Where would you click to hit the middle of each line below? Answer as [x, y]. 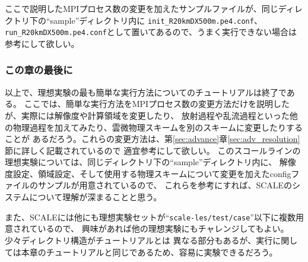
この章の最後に [39, 70]
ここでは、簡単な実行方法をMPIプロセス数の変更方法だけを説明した [157, 104]
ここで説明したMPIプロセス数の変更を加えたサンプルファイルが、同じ [142, 8]
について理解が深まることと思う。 [96, 197]
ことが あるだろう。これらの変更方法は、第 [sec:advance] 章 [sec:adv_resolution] [153, 139]
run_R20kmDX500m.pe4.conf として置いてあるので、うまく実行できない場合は [151, 32]
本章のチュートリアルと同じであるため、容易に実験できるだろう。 [149, 252]
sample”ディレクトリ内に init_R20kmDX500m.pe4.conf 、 [156, 20]
